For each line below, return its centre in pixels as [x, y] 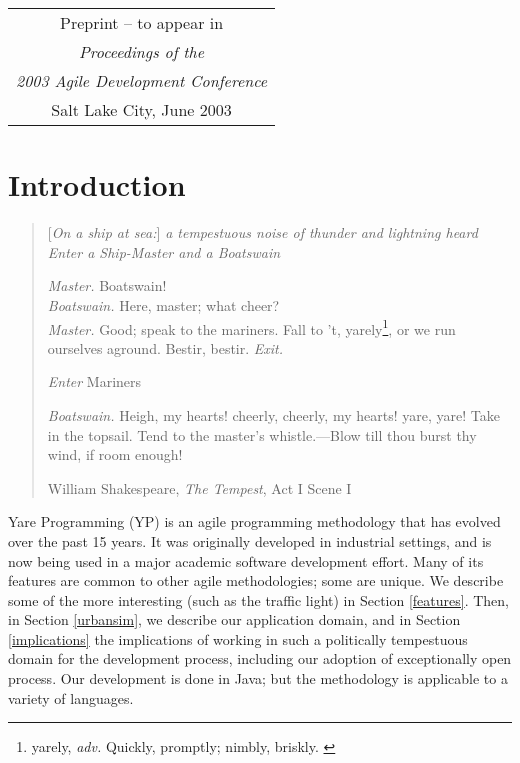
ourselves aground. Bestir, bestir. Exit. [165, 347]
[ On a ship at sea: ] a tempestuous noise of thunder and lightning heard [262, 232]
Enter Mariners [94, 381]
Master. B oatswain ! [107, 285]
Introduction [97, 184]
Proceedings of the [141, 51]
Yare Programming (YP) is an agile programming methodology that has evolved [254, 521]
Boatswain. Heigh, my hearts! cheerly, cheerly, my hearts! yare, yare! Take [273, 414]
